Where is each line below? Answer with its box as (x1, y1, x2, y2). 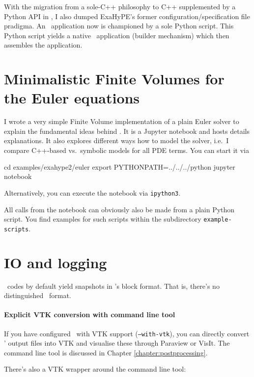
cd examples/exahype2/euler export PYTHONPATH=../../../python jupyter (4, 161, 235, 172)
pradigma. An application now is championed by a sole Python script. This (4, 21, 234, 31)
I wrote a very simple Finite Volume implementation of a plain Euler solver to (4, 116, 239, 126)
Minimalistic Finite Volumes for (4, 69, 225, 89)
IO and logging (4, 252, 107, 272)
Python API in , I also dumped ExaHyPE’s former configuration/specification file (4, 11, 250, 21)
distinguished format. (4, 290, 71, 301)
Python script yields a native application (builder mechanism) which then (4, 30, 229, 40)
